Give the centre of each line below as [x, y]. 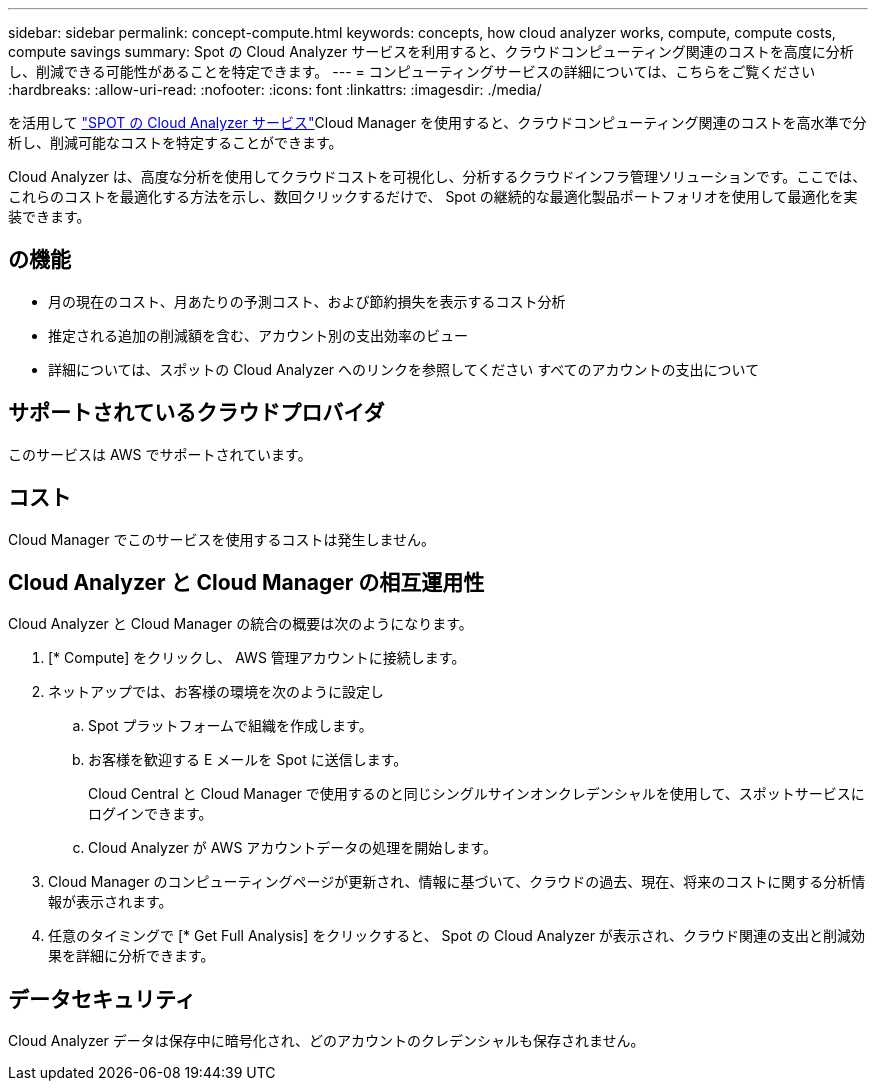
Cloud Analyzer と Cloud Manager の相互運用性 [246, 582]
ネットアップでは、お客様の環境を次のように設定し [216, 692]
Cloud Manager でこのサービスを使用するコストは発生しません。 [221, 539]
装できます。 [49, 216]
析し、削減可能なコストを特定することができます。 [175, 142]
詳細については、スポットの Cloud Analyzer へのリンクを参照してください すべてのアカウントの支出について [404, 369]
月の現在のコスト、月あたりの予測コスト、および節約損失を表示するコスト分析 [307, 301]
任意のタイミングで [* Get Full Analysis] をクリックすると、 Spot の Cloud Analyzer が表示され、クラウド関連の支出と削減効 [456, 936]
